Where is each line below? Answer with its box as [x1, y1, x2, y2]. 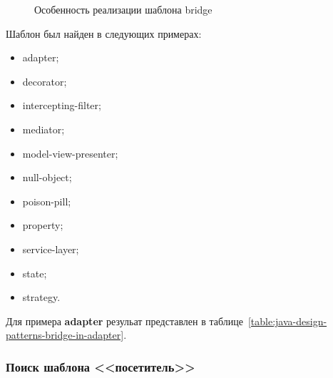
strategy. [22, 290, 61, 305]
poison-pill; [22, 193, 71, 208]
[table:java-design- [247, 313, 327, 328]
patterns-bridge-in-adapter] [6, 327, 124, 342]
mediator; [22, 121, 65, 136]
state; [22, 265, 47, 280]
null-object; [22, 170, 72, 185]
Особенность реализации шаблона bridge [34, 2, 212, 16]
